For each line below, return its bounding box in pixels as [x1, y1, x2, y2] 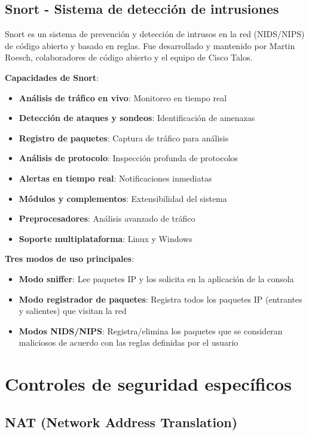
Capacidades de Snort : [5, 71, 99, 83]
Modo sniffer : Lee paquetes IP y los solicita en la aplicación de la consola [19, 272, 294, 285]
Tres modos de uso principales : [5, 252, 134, 265]
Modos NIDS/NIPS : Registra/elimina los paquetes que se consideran [19, 324, 283, 337]
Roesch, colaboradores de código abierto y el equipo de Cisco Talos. [5, 51, 253, 64]
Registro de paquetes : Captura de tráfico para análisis [19, 131, 229, 144]
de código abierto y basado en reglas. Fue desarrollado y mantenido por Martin [5, 39, 295, 52]
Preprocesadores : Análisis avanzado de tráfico [19, 212, 195, 225]
